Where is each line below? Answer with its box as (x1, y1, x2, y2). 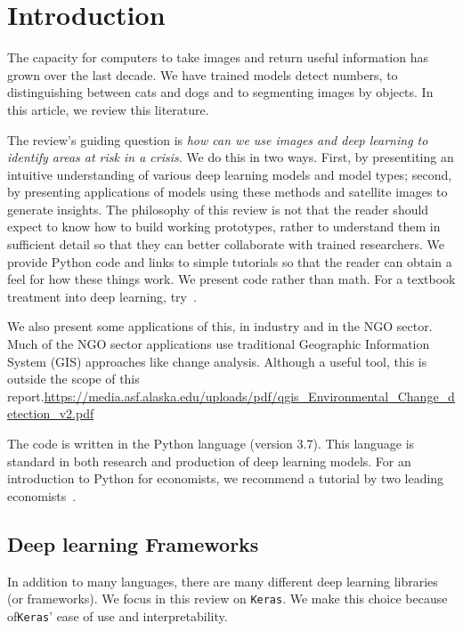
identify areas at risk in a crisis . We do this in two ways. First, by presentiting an (7, 148, 454, 166)
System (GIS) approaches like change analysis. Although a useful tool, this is (7, 352, 427, 370)
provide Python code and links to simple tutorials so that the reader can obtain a (7, 252, 452, 271)
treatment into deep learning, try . (7, 287, 197, 305)
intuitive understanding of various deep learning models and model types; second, (7, 165, 452, 183)
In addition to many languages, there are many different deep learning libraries (7, 571, 438, 590)
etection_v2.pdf (7, 404, 94, 423)
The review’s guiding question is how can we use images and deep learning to (7, 130, 428, 149)
